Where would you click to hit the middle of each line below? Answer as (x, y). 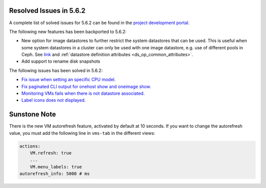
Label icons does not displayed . (54, 100)
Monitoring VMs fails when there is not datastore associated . (83, 93)
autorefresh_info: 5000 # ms (55, 174)
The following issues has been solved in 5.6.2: (56, 70)
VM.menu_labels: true (56, 167)
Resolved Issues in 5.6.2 (47, 11)
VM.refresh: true (51, 153)
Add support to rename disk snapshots (61, 61)
